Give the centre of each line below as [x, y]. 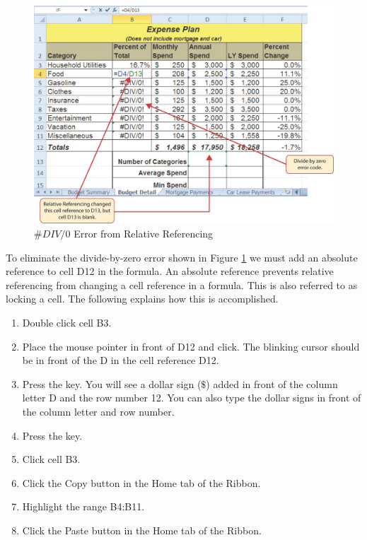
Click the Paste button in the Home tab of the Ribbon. [142, 530]
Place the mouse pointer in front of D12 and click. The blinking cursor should [191, 346]
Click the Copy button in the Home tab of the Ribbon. [141, 482]
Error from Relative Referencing [144, 234]
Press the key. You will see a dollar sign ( [112, 383]
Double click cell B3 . [67, 323]
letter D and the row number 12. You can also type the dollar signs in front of [192, 398]
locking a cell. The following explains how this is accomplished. [142, 299]
